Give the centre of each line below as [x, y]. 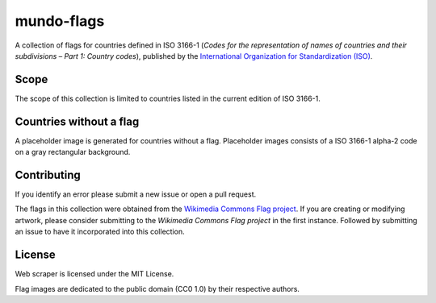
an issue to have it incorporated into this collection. [100, 232]
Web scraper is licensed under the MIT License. [94, 274]
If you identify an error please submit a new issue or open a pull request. [136, 194]
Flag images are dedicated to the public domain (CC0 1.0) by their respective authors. [157, 288]
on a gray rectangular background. [73, 152]
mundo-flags [60, 21]
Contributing [48, 174]
